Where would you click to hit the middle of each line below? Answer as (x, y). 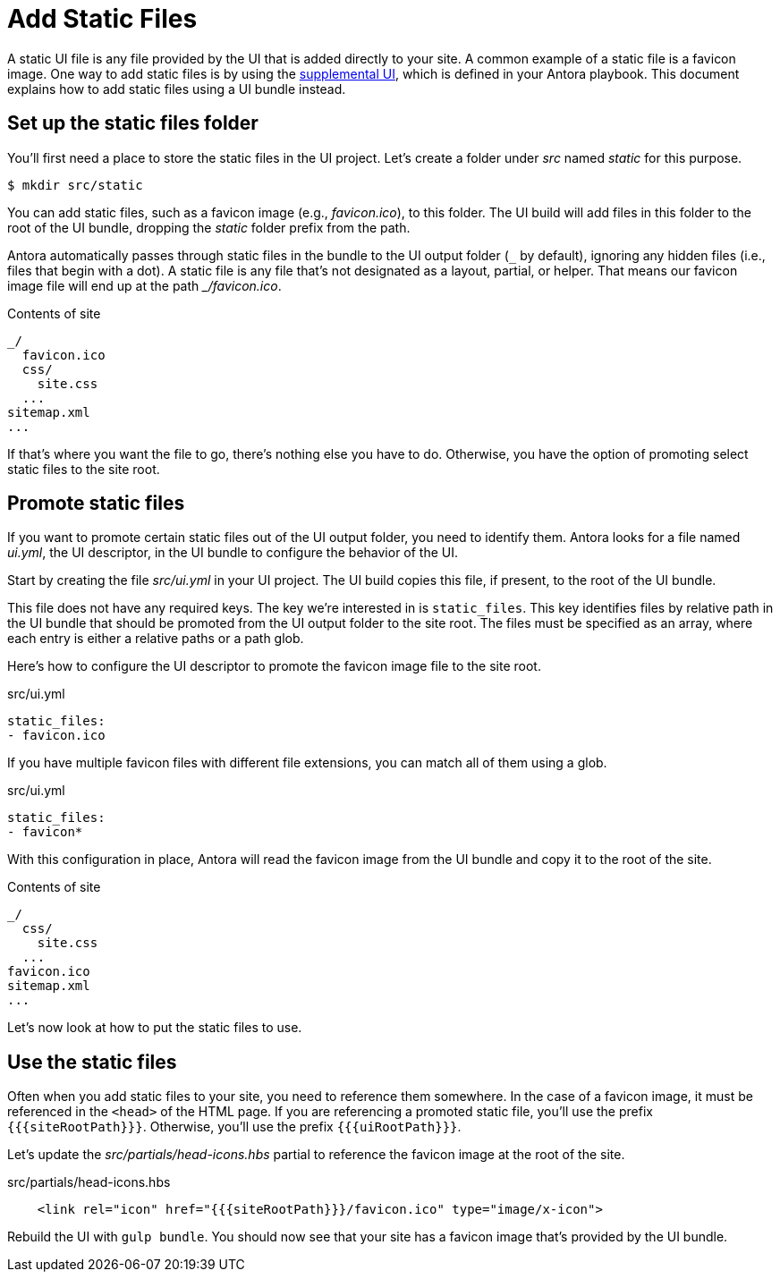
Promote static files (96, 504)
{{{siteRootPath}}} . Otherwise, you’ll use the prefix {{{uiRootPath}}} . (234, 1127)
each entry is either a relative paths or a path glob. (156, 639)
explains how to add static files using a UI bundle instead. (177, 89)
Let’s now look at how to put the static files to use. (155, 1028)
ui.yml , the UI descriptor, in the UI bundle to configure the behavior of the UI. (233, 553)
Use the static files (92, 1062)
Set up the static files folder (133, 123)
